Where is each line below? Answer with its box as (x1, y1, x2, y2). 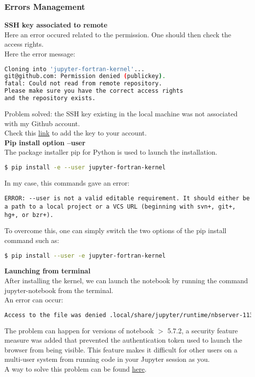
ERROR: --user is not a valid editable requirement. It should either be (4, 195, 250, 202)
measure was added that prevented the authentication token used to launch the (4, 335, 242, 345)
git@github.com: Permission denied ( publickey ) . (4, 73, 166, 80)
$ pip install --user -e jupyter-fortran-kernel (4, 252, 166, 259)
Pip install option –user (4, 137, 86, 147)
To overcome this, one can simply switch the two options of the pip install (4, 225, 227, 236)
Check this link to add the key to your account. (4, 128, 147, 138)
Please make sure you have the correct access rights (4, 87, 184, 95)
